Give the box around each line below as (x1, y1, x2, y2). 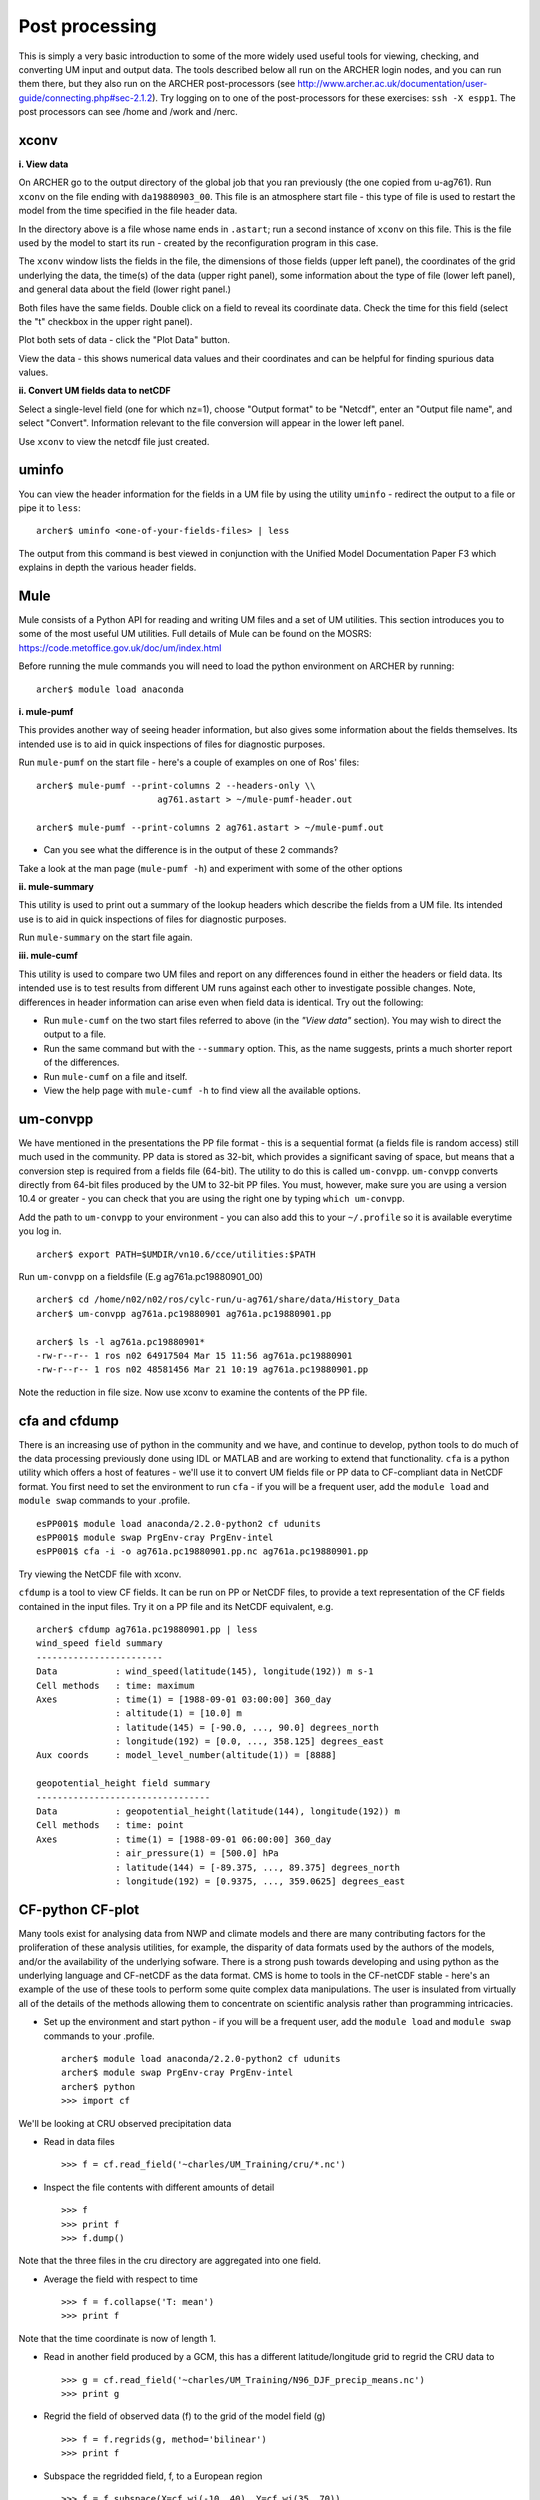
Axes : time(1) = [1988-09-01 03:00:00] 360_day (36, 1693, 332, 1705)
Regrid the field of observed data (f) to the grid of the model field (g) (43, 2410, 326, 2422)
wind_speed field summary (36, 1638, 164, 1649)
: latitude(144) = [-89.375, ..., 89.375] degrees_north (115, 1861, 400, 1873)
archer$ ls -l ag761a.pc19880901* (36, 1336, 205, 1347)
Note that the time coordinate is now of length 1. (18, 2332, 217, 2344)
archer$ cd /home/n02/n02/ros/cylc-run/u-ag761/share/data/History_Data (36, 1294, 400, 1305)
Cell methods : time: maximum (36, 1680, 195, 1691)
